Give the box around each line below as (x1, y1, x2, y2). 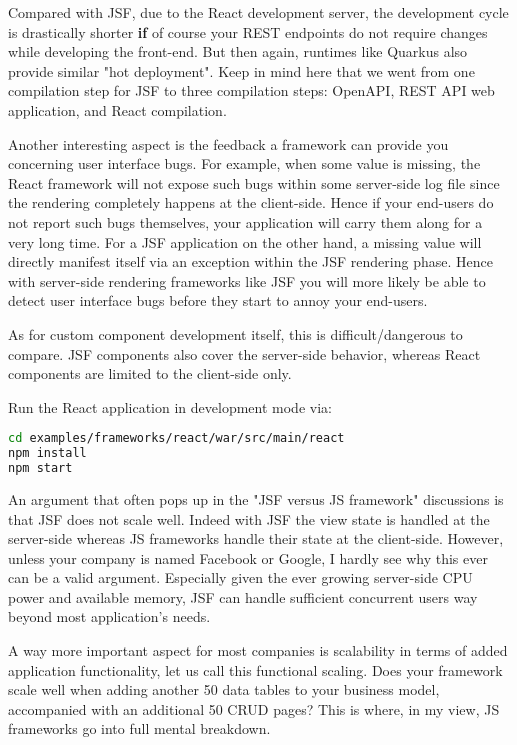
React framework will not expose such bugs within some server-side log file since (8, 172, 500, 193)
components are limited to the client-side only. (8, 363, 292, 384)
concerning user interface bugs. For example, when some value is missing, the (8, 153, 481, 174)
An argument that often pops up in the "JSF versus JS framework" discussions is (8, 488, 504, 509)
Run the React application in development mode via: (8, 396, 332, 417)
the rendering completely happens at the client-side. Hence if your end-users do (8, 192, 494, 213)
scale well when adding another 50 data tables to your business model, (8, 679, 440, 700)
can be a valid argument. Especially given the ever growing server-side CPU (8, 567, 473, 588)
